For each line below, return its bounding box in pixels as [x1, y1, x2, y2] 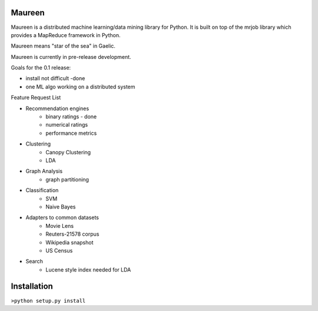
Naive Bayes [45, 203, 76, 210]
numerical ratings [45, 121, 88, 128]
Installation [11, 282, 53, 292]
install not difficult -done [25, 75, 85, 82]
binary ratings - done [45, 113, 97, 120]
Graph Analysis [25, 168, 63, 175]
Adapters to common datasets [25, 214, 100, 221]
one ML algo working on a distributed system [25, 83, 135, 90]
